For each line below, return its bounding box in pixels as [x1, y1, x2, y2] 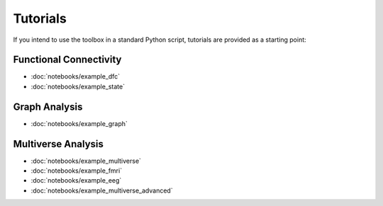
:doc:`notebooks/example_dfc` [30, 72, 121, 81]
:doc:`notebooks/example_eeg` [30, 176, 122, 185]
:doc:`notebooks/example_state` [30, 82, 126, 91]
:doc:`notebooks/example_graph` [30, 119, 128, 127]
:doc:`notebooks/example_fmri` [30, 166, 123, 175]
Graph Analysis [13, 101, 83, 113]
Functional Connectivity [13, 54, 122, 66]
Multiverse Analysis [13, 138, 104, 150]
